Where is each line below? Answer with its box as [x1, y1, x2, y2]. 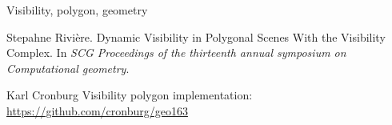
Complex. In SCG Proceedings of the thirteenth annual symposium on [6, 44, 346, 61]
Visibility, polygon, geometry [6, 2, 148, 18]
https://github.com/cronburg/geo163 [6, 102, 188, 119]
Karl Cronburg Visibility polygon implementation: [6, 87, 253, 103]
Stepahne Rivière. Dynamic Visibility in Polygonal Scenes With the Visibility [6, 28, 386, 45]
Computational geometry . [6, 59, 130, 76]
